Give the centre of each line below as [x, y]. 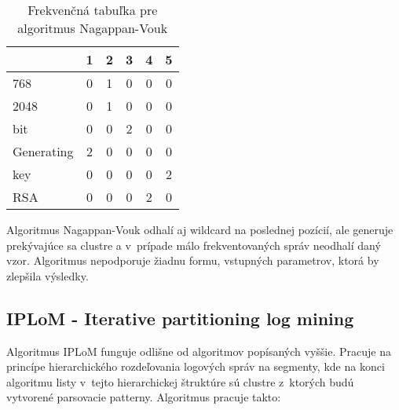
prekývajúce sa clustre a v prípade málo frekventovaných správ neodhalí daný [194, 245]
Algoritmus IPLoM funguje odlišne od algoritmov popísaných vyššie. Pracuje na [199, 351]
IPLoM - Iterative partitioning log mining [180, 318]
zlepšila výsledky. [48, 275]
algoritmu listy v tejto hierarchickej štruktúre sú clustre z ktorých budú [180, 381]
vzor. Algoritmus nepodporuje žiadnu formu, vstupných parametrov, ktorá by [193, 260]
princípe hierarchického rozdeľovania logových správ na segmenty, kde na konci [196, 366]
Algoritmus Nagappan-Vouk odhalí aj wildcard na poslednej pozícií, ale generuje [200, 229]
